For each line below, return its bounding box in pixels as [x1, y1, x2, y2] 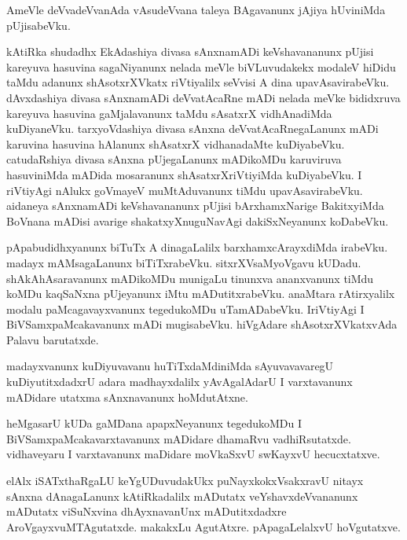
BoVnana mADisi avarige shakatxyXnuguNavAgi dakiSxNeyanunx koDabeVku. [6, 212, 389, 229]
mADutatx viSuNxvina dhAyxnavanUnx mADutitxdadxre [6, 503, 287, 520]
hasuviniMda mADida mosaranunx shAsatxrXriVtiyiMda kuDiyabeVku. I [6, 166, 362, 182]
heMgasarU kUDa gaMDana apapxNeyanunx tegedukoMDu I [6, 415, 302, 432]
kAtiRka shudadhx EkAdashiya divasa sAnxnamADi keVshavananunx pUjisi [6, 43, 374, 60]
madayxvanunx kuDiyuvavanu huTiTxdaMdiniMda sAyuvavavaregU [6, 358, 334, 374]
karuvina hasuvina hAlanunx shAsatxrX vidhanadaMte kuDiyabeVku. [6, 135, 345, 152]
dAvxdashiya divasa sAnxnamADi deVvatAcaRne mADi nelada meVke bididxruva [6, 89, 401, 105]
